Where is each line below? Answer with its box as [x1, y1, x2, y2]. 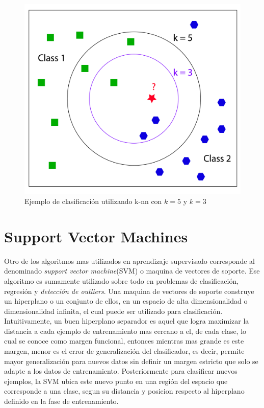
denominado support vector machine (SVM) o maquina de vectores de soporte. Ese [4, 265, 260, 276]
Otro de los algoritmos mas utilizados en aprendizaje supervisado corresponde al [4, 255, 255, 266]
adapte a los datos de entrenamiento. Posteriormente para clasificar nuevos [4, 366, 237, 376]
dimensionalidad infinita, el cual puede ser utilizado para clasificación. [4, 305, 223, 316]
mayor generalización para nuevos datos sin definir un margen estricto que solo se [4, 355, 258, 366]
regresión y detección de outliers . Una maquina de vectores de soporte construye [4, 285, 254, 296]
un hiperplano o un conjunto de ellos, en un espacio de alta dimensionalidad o [4, 296, 248, 306]
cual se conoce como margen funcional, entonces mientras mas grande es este [4, 335, 244, 346]
